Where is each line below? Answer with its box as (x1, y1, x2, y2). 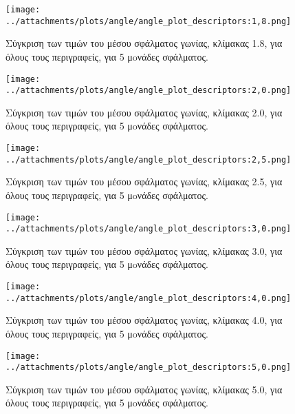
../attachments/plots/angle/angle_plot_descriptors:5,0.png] (6, 362, 292, 373)
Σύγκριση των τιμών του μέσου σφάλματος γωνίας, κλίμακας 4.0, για (6, 313, 283, 327)
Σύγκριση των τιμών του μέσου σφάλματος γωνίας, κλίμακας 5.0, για (6, 382, 283, 396)
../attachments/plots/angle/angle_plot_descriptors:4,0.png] (6, 293, 292, 303)
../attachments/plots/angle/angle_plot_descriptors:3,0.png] (6, 224, 292, 234)
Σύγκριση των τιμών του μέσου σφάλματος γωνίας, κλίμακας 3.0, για (6, 243, 283, 258)
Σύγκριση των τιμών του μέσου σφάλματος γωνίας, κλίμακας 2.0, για (6, 105, 283, 119)
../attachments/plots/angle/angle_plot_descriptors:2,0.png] (6, 85, 292, 96)
